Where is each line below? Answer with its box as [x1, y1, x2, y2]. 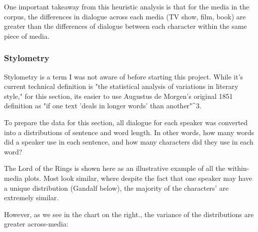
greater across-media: [4, 219, 69, 229]
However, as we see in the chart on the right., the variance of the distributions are [4, 209, 254, 219]
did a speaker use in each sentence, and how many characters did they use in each [4, 137, 254, 147]
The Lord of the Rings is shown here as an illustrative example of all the [4, 163, 225, 173]
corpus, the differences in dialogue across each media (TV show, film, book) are [4, 11, 246, 21]
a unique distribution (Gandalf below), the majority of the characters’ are [4, 182, 229, 193]
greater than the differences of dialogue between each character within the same [4, 21, 247, 31]
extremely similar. [4, 192, 59, 203]
